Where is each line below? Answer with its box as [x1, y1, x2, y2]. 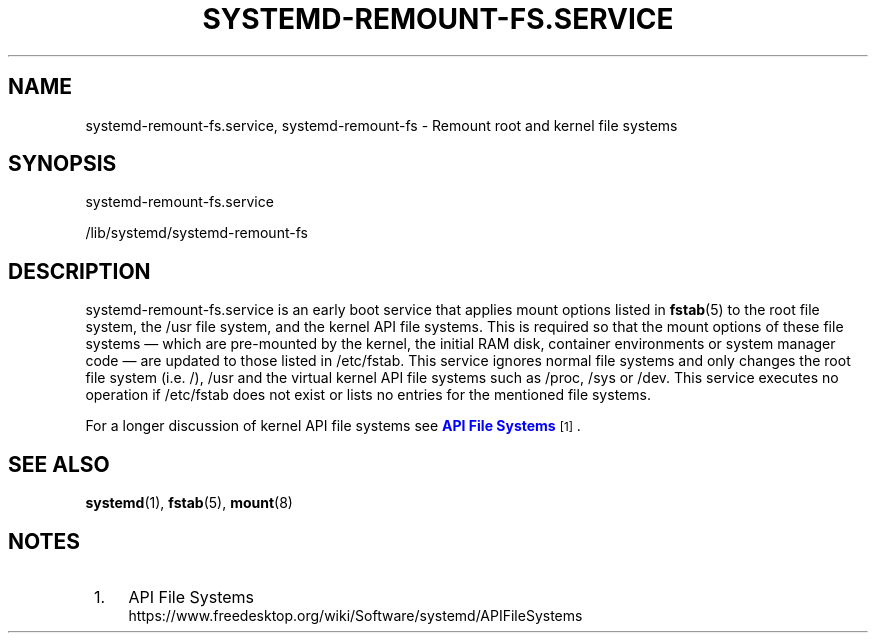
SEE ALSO [8, 451, 110, 477]
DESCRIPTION [8, 258, 151, 284]
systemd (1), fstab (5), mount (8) [85, 494, 293, 512]
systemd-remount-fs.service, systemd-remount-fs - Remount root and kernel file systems [85, 116, 678, 134]
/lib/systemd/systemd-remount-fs [85, 224, 308, 242]
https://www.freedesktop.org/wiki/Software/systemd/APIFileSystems [128, 606, 583, 624]
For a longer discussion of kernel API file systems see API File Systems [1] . [85, 417, 581, 435]
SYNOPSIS [8, 151, 117, 177]
